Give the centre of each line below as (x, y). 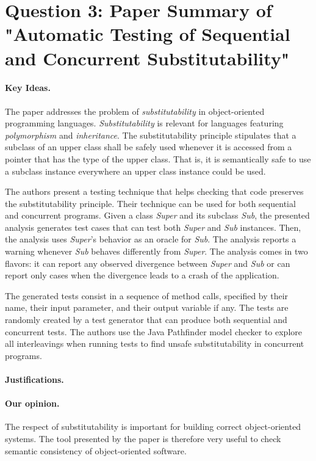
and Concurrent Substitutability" (147, 58)
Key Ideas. (28, 88)
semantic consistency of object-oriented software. (96, 450)
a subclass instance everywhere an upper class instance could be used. (135, 171)
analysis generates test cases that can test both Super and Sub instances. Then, (153, 227)
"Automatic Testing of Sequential (148, 34)
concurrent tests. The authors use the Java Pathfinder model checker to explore (154, 331)
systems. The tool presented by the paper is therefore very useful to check (143, 438)
